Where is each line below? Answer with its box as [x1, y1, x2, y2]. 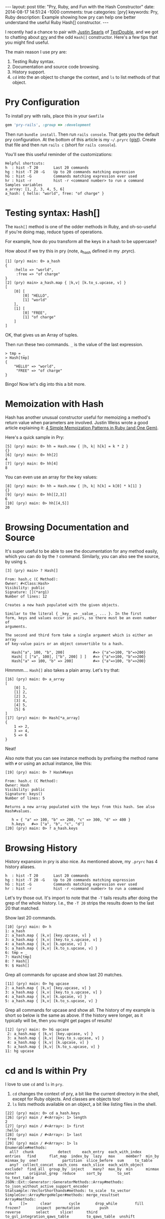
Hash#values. [5, 809, 32, 814]
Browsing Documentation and [5, 522, 129, 532]
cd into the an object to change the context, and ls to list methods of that [12, 74, 160, 80]
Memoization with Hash [5, 398, 104, 409]
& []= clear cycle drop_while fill [9, 1201, 144, 1206]
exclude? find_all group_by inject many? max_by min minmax [5, 1167, 160, 1172]
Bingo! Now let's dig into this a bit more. [5, 381, 86, 387]
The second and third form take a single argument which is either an [5, 633, 153, 638]
